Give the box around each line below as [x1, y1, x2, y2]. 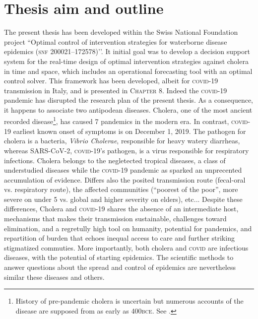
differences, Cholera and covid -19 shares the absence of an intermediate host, [4, 203, 239, 214]
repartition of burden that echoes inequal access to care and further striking [4, 233, 235, 243]
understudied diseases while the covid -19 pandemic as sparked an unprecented [4, 165, 242, 175]
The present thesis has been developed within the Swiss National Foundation [4, 27, 238, 37]
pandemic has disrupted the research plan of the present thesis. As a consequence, [4, 95, 254, 105]
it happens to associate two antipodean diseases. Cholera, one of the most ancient [4, 104, 253, 115]
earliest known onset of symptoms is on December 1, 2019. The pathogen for [13, 126, 246, 136]
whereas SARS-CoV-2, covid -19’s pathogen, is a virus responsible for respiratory [4, 145, 249, 155]
